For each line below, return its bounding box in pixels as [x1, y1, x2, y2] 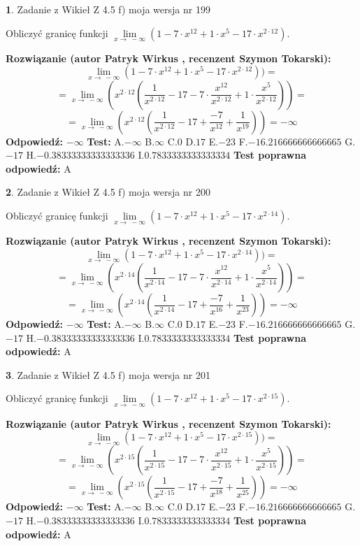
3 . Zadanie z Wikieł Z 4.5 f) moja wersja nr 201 [6, 367, 210, 382]
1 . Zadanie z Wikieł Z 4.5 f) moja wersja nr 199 [6, 2, 210, 16]
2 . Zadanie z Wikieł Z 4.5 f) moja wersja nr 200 [6, 185, 210, 199]
